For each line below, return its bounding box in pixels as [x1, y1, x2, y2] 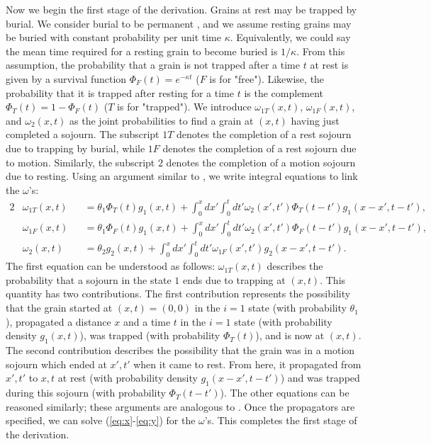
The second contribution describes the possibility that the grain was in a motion [6, 343, 355, 358]
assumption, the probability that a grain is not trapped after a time [6, 57, 300, 72]
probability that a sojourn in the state [6, 272, 172, 287]
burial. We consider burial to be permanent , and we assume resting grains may [6, 16, 352, 30]
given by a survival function [6, 71, 127, 86]
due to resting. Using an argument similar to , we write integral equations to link [6, 169, 358, 183]
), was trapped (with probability [79, 328, 220, 343]
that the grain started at [6, 300, 113, 315]
